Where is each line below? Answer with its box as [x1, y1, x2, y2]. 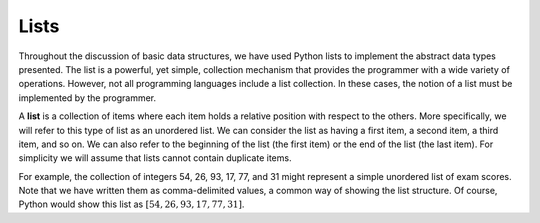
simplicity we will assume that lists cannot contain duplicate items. [18, 152, 292, 164]
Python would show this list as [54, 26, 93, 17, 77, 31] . [18, 198, 245, 210]
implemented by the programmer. [18, 91, 157, 104]
